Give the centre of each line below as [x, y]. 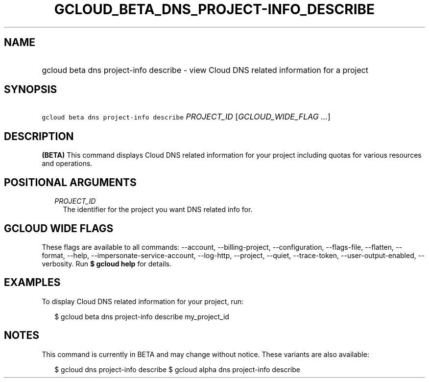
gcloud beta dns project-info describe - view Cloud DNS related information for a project [205, 70]
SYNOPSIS [31, 90]
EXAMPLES [32, 283]
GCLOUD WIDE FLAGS [59, 228]
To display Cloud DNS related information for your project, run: [143, 301]
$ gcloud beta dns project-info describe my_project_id [142, 316]
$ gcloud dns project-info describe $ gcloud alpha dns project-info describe [177, 369]
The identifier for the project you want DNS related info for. [158, 210]
